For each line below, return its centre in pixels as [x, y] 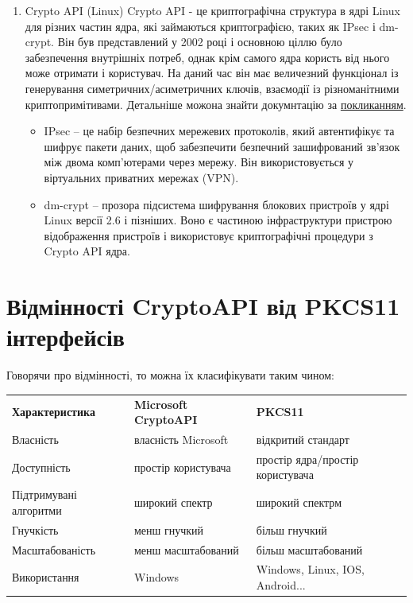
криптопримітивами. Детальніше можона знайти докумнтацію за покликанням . [216, 104]
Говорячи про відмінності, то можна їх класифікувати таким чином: [170, 375]
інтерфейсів [66, 337]
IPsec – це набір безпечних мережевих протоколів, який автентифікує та [219, 131]
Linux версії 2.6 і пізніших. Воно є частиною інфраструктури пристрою [218, 220]
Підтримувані [44, 494]
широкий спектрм [299, 502]
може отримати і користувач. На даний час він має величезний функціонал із [212, 73]
